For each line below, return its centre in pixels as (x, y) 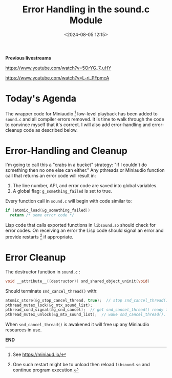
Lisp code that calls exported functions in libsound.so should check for (81, 225)
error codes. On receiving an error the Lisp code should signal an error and (84, 231)
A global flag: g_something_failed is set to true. (62, 191)
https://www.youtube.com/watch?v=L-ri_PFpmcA (57, 77)
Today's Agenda (41, 99)
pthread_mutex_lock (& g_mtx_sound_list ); (49, 305)
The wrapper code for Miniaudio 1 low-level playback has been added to (81, 113)
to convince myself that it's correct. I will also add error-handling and (78, 125)
